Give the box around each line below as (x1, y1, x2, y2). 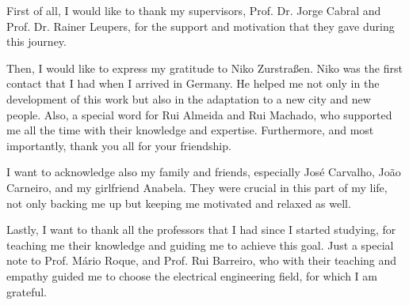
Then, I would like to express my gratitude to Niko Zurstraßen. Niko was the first (6, 59, 403, 76)
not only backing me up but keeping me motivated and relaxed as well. (6, 194, 351, 211)
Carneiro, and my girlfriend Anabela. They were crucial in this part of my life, (6, 179, 388, 195)
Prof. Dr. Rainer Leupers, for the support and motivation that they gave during (6, 17, 395, 34)
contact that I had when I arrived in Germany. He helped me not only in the (6, 75, 380, 92)
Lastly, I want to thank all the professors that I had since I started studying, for (6, 221, 396, 238)
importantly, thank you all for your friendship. (6, 137, 231, 153)
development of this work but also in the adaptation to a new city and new (6, 90, 371, 107)
